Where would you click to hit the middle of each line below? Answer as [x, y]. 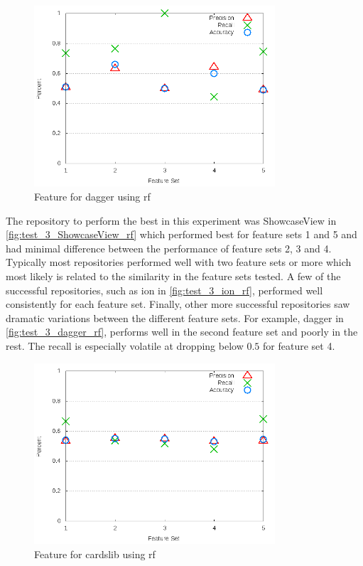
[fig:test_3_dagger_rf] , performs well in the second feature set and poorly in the [182, 332]
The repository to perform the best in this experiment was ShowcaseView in [171, 220]
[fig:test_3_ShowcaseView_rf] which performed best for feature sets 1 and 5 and [181, 234]
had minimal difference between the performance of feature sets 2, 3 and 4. [169, 248]
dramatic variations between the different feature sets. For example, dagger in [175, 317]
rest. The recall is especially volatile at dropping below [125, 345]
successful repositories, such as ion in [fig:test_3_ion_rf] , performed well [164, 290]
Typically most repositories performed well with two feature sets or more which [179, 262]
